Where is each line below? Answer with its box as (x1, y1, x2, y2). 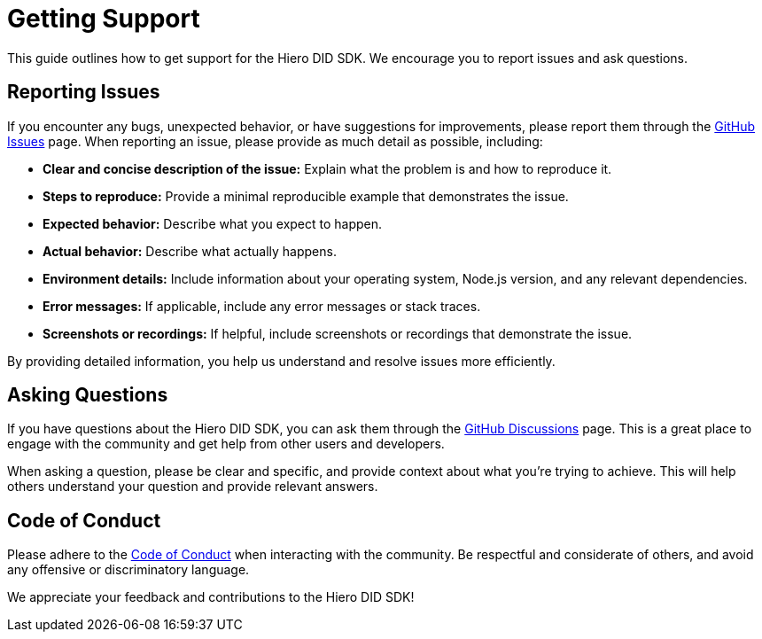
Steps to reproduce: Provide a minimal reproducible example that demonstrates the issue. (43, 188, 569, 204)
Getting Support (7, 4, 200, 34)
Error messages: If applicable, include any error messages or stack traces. (43, 298, 481, 314)
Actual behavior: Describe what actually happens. (43, 243, 337, 259)
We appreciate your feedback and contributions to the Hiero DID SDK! (7, 589, 415, 605)
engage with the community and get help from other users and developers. (7, 436, 445, 452)
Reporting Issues (7, 81, 160, 104)
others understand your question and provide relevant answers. (7, 479, 378, 495)
